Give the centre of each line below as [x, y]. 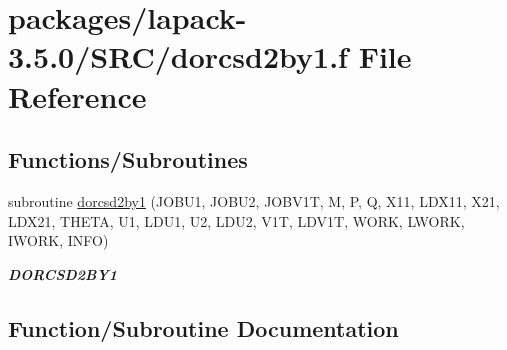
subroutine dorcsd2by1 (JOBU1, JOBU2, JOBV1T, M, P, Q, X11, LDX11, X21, [254, 200]
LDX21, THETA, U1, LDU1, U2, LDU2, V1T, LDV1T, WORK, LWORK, [236, 220]
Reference [77, 95]
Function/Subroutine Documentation [203, 327]
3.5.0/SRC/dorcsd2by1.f [178, 56]
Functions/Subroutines [128, 159]
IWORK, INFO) [58, 240]
